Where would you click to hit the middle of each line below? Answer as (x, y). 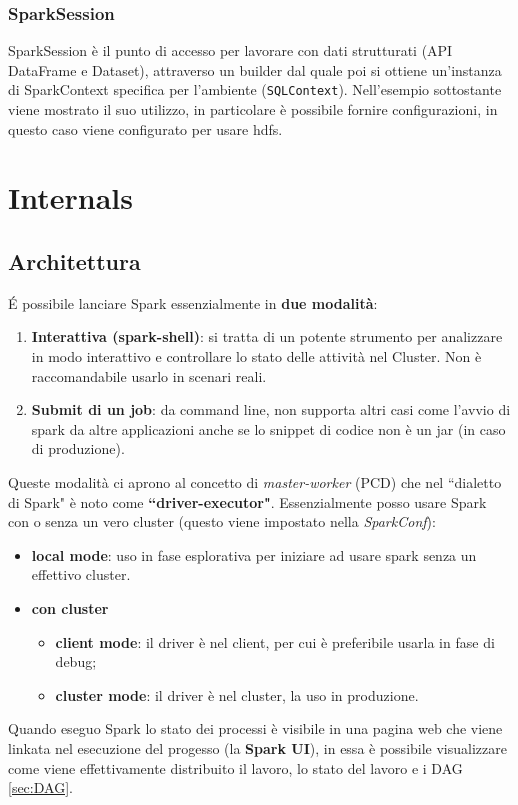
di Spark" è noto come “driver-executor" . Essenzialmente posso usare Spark (247, 501)
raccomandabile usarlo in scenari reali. (149, 375)
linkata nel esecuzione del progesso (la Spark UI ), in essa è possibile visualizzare (257, 747)
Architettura (74, 261)
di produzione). (78, 448)
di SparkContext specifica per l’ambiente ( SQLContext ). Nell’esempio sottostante (255, 89)
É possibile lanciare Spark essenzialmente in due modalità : (193, 302)
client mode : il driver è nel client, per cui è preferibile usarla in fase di (275, 641)
